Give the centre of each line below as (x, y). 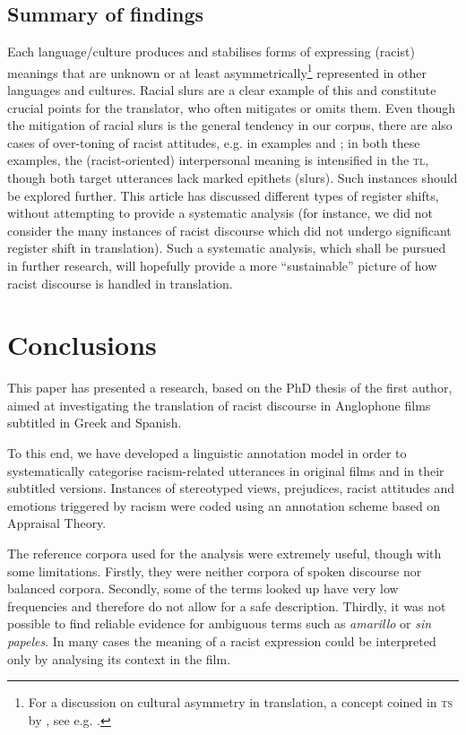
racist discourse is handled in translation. (120, 283)
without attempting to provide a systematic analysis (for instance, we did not (220, 213)
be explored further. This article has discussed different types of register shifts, (223, 195)
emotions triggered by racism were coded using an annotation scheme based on (224, 505)
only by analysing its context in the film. (119, 658)
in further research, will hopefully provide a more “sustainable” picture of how (222, 265)
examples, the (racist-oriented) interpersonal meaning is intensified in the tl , (218, 160)
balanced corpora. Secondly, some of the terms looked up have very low (203, 588)
